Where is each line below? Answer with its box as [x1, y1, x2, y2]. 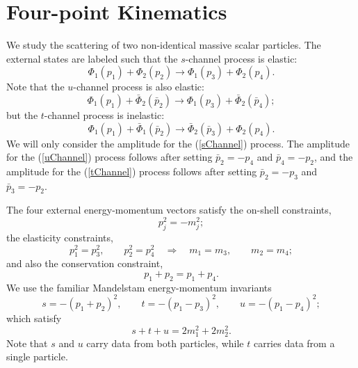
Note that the [6, 79, 65, 94]
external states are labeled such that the [6, 51, 178, 65]
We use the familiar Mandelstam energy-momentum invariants [6, 280, 272, 294]
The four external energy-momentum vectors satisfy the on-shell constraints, [6, 202, 332, 217]
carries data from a [253, 335, 335, 350]
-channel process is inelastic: [44, 107, 165, 122]
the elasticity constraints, [6, 230, 113, 244]
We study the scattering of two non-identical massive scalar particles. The [6, 38, 321, 52]
